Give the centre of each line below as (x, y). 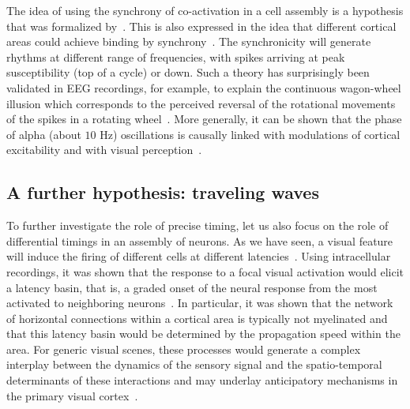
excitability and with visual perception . (104, 150)
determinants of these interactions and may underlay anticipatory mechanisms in (202, 380)
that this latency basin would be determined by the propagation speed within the (203, 334)
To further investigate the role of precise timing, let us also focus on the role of (197, 225)
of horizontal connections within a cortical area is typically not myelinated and (197, 318)
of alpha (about (44, 134)
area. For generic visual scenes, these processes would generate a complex (184, 349)
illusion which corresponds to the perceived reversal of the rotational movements (201, 103)
